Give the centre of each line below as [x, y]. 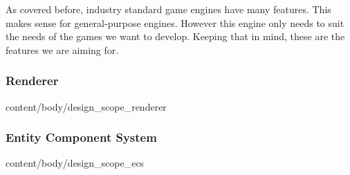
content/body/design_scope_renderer [86, 106]
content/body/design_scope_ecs [75, 163]
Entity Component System [81, 137]
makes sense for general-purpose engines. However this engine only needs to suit [175, 22]
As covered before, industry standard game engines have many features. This [168, 9]
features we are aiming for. [62, 49]
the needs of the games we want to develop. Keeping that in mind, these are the [175, 36]
